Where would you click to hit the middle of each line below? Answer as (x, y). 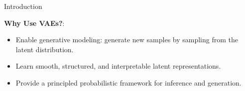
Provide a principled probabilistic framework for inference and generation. (128, 82)
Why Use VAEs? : (34, 23)
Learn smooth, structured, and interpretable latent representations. (118, 66)
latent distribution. (45, 49)
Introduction (23, 6)
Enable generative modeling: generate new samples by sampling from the (127, 40)
